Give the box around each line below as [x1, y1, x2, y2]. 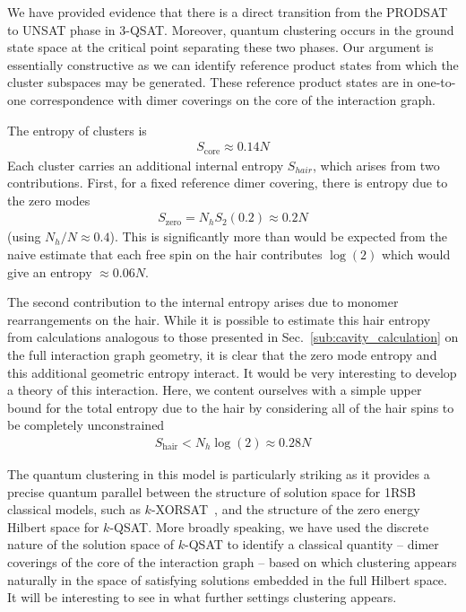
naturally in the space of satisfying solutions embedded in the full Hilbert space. [7, 570, 447, 589]
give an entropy [7, 262, 92, 281]
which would [381, 245, 451, 264]
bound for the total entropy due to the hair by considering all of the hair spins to [7, 398, 454, 416]
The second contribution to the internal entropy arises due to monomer [7, 293, 399, 311]
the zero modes [7, 190, 91, 209]
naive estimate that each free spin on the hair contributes [7, 245, 323, 264]
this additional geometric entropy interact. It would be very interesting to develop [7, 363, 457, 381]
